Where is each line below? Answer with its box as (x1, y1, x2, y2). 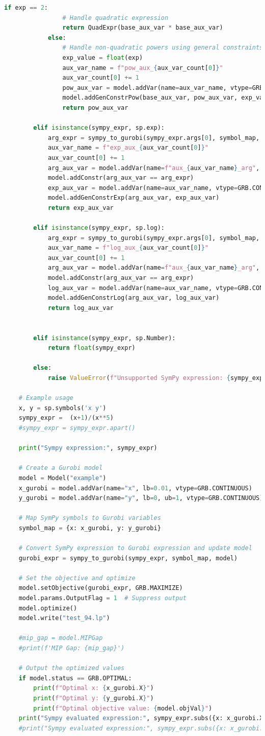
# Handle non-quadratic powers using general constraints (62, 44, 263, 52)
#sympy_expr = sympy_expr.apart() (18, 424, 136, 432)
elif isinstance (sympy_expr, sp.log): (33, 224, 165, 232)
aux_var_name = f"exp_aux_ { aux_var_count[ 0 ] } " (47, 144, 209, 152)
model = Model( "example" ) (18, 474, 107, 482)
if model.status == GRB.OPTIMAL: (18, 674, 132, 682)
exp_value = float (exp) (62, 54, 143, 61)
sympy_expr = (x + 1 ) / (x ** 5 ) (18, 414, 114, 422)
